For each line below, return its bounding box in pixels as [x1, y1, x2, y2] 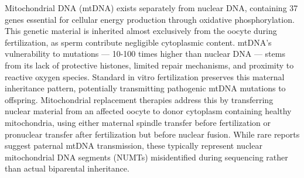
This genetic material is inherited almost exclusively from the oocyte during [5, 25, 277, 37]
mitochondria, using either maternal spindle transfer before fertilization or [5, 116, 271, 128]
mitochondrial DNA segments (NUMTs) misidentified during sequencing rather [5, 150, 288, 163]
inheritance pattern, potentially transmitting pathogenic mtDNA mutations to [5, 82, 286, 94]
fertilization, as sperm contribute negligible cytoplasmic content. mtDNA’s [5, 36, 272, 48]
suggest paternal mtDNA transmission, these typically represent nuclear [5, 139, 262, 152]
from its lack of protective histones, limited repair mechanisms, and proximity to [5, 59, 294, 71]
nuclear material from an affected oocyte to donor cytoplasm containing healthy [5, 105, 292, 117]
